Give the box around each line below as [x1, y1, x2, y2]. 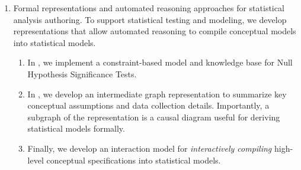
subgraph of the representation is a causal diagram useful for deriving [27, 110, 280, 123]
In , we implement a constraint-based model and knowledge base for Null [27, 56, 293, 68]
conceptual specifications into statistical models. [46, 153, 221, 166]
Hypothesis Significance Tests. [27, 67, 137, 80]
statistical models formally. [27, 122, 125, 135]
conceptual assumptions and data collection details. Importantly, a [27, 99, 270, 112]
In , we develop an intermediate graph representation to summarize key [27, 87, 287, 100]
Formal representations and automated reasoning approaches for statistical [13, 2, 284, 14]
